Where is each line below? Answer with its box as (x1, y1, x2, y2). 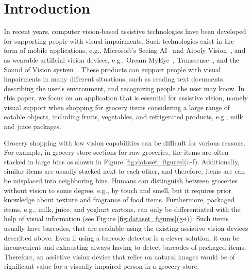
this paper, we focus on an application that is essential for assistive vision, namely (4, 93, 248, 103)
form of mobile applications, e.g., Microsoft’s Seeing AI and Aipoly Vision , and (4, 45, 246, 55)
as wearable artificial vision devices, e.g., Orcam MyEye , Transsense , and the (4, 54, 239, 64)
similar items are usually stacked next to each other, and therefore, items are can (4, 166, 245, 176)
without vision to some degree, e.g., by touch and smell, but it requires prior (4, 185, 232, 195)
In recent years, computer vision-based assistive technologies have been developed (4, 26, 246, 36)
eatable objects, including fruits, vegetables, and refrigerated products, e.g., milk (4, 112, 243, 122)
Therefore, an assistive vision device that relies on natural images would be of (4, 251, 235, 261)
